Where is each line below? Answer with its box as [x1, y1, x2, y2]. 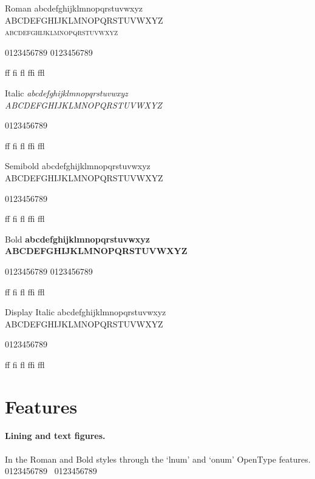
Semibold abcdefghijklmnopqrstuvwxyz [5, 159, 151, 172]
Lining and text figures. [5, 429, 106, 442]
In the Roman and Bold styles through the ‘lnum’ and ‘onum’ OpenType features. [5, 452, 311, 465]
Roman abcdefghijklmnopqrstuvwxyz [5, 2, 143, 14]
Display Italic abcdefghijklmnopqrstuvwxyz [5, 306, 166, 318]
